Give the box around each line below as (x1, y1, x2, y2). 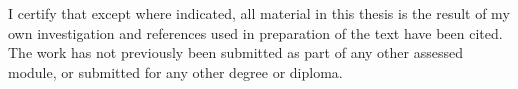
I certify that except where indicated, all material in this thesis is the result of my (8, 3, 510, 23)
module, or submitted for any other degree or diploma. (8, 61, 343, 82)
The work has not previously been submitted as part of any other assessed (8, 42, 463, 63)
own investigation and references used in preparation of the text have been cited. (8, 22, 503, 43)
